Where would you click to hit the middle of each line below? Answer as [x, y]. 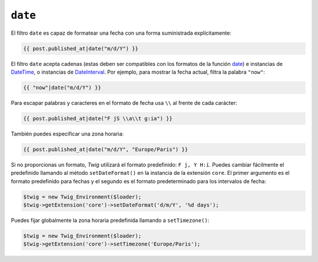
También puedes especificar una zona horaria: [67, 134]
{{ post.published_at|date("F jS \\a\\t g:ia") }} [98, 118]
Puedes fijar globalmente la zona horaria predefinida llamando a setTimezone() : [110, 220]
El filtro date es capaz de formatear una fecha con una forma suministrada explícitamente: [121, 33]
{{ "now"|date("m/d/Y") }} [62, 87]
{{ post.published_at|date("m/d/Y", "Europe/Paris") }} [106, 149]
